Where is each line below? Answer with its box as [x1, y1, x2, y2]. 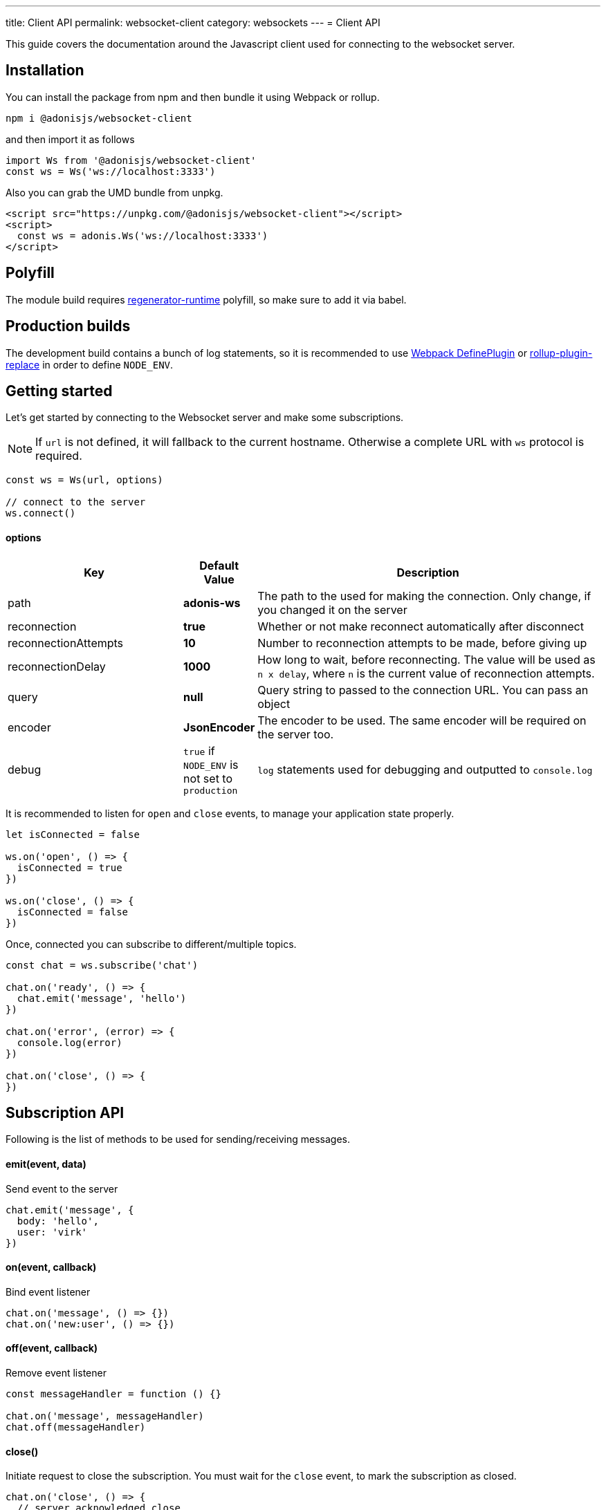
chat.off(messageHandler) [6, 1422, 146, 1433]
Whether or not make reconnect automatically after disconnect [257, 619, 584, 633]
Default [199, 558, 239, 572]
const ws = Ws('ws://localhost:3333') [6, 165, 216, 177]
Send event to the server [6, 1182, 118, 1195]
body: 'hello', [17, 1215, 99, 1227]
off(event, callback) [6, 1342, 98, 1354]
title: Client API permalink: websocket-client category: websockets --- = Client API [6, 17, 380, 28]
